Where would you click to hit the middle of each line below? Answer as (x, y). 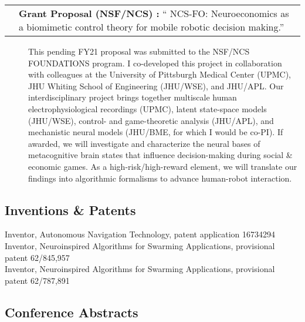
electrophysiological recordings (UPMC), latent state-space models (148, 108)
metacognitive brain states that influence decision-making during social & (160, 155)
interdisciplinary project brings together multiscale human (133, 97)
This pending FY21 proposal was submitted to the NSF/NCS (139, 51)
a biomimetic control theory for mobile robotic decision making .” (152, 27)
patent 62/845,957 (37, 257)
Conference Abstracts (72, 312)
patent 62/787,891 (37, 280)
